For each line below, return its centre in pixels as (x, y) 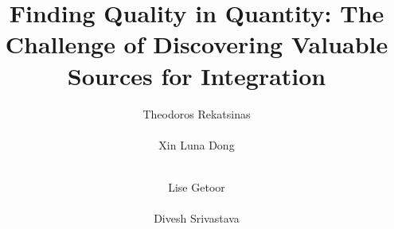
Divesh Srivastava (197, 218)
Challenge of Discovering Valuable (197, 44)
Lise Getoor (197, 186)
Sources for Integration (197, 75)
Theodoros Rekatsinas (197, 113)
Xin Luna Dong (197, 144)
